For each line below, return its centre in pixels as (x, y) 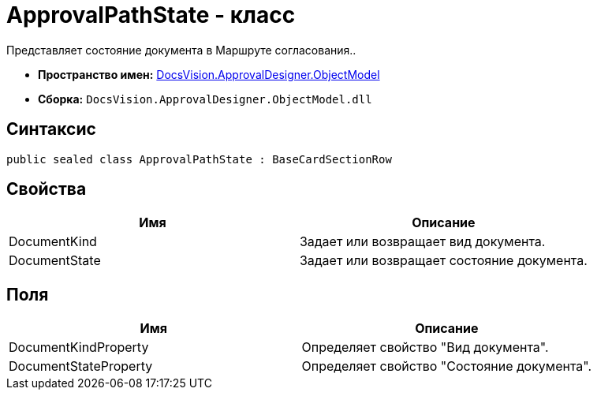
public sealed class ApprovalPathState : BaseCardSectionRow (199, 159)
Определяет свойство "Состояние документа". (447, 366)
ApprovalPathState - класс (151, 15)
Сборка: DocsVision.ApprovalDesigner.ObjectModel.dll (205, 99)
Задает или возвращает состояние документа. (443, 261)
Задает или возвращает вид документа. (422, 242)
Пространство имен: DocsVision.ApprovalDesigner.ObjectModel (209, 74)
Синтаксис (51, 129)
